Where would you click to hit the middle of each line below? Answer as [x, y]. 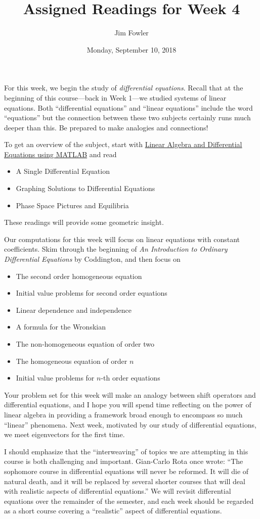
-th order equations [131, 378]
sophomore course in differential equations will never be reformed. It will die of [126, 471]
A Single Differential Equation [63, 171]
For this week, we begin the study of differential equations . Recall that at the [124, 88]
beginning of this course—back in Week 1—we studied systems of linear [115, 97]
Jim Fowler [132, 33]
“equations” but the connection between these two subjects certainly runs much [127, 117]
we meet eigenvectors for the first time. [64, 434]
